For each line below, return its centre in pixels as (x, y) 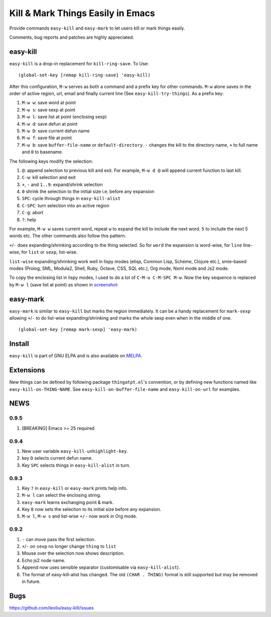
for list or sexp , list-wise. (49, 252)
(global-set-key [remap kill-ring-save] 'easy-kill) (84, 75)
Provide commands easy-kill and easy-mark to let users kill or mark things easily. (97, 28)
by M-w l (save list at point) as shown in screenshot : (64, 284)
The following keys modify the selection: (51, 161)
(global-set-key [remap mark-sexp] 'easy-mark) (78, 330)
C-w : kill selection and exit (49, 177)
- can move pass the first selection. (59, 539)
